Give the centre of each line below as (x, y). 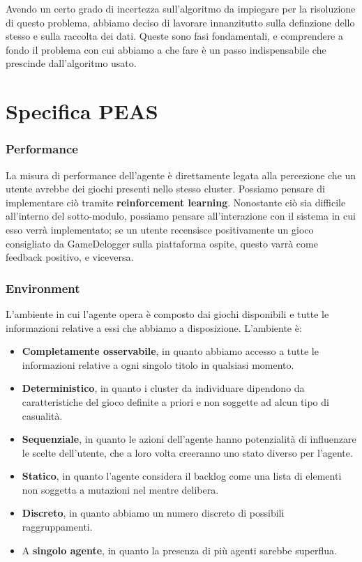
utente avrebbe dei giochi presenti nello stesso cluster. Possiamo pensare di (165, 189)
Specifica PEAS (82, 111)
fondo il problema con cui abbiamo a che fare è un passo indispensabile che (166, 49)
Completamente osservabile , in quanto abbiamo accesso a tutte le (170, 351)
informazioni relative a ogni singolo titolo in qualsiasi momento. (158, 364)
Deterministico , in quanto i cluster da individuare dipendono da (163, 388)
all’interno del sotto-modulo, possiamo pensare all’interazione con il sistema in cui (181, 216)
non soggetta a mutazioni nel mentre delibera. (120, 489)
